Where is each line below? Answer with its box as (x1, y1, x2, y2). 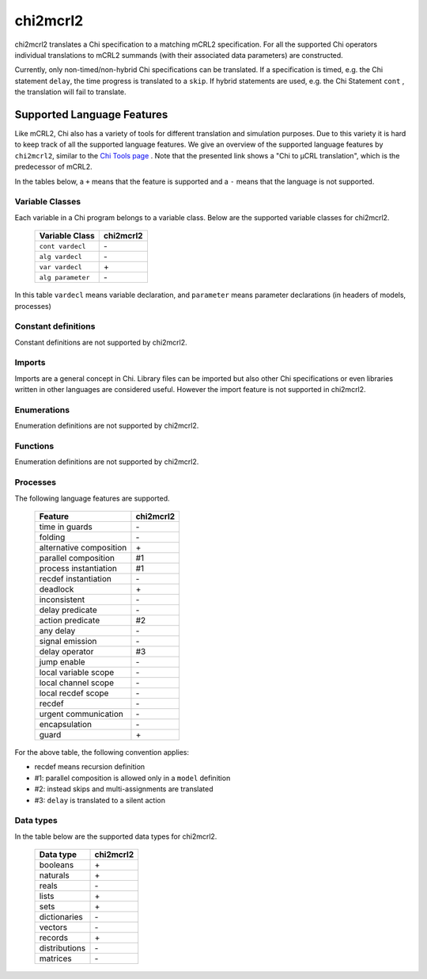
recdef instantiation (39, 573, 112, 584)
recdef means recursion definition (34, 762, 145, 771)
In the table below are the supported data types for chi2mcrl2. (14, 832, 217, 841)
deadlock (39, 583, 74, 594)
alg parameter (39, 273, 90, 281)
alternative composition (39, 542, 127, 553)
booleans (39, 859, 74, 870)
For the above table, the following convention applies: (14, 747, 190, 756)
